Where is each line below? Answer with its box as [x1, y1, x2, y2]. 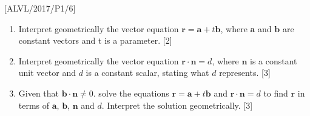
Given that [18, 86, 59, 99]
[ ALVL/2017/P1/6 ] [4, 2, 76, 14]
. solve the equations [93, 86, 169, 99]
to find [263, 86, 288, 99]
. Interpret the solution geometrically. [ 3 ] [101, 98, 253, 111]
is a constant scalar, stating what [86, 66, 209, 79]
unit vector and [18, 66, 76, 79]
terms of [18, 98, 50, 111]
